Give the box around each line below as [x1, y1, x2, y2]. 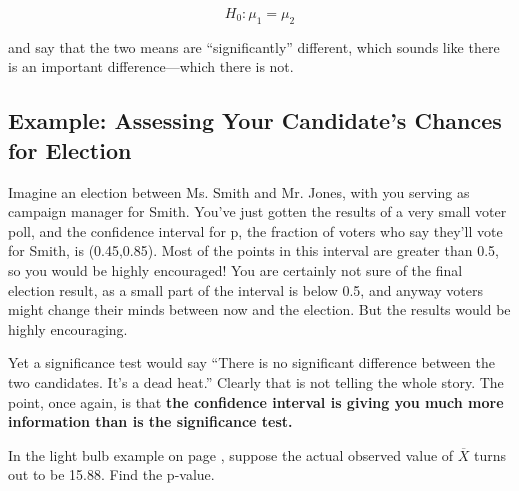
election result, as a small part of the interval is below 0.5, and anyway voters [8, 279, 483, 300]
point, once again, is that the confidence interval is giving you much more [8, 391, 504, 412]
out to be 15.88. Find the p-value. [8, 464, 215, 485]
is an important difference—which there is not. [8, 56, 294, 77]
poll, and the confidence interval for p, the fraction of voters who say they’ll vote [8, 220, 503, 241]
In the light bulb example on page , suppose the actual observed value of [8, 444, 454, 465]
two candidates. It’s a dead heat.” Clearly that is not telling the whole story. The [8, 371, 504, 392]
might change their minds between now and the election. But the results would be [8, 299, 511, 320]
